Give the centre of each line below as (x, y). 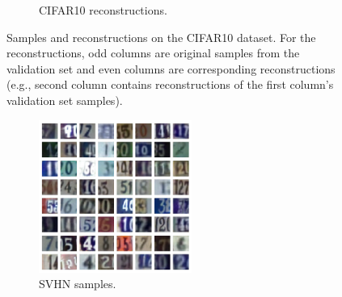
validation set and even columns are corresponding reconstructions (171, 68)
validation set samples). (65, 100)
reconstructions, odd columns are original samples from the (153, 53)
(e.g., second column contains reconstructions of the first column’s (170, 84)
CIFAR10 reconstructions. (103, 10)
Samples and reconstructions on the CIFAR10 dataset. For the (161, 37)
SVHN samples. (78, 284)
